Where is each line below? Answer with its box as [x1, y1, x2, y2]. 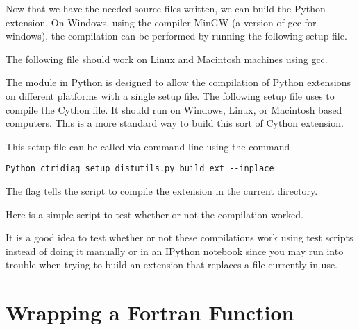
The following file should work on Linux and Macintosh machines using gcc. [6, 51, 328, 66]
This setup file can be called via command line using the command [6, 139, 290, 153]
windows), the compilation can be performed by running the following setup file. [6, 28, 347, 43]
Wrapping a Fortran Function [6, 298, 294, 327]
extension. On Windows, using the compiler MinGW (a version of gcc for [6, 15, 317, 29]
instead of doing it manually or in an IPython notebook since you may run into [6, 243, 344, 258]
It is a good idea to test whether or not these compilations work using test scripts [6, 230, 353, 245]
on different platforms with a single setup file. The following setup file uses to [6, 88, 335, 103]
